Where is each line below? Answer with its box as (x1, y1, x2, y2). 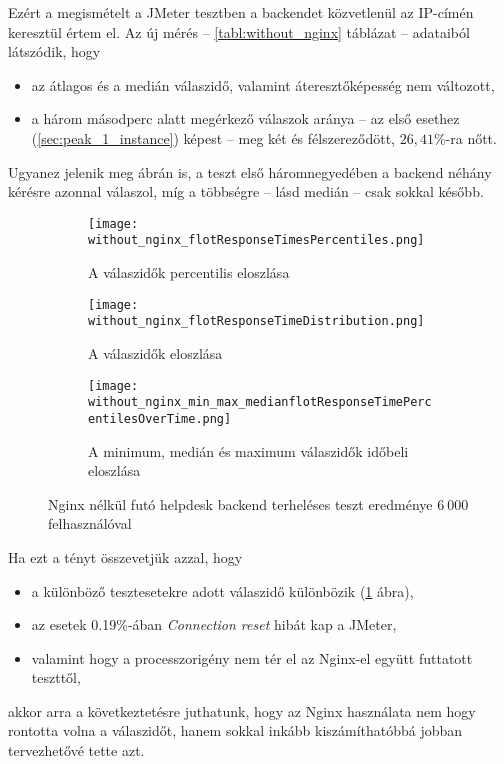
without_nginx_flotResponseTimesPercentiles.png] (88, 233, 425, 248)
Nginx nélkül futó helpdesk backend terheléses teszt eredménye (48, 493, 433, 514)
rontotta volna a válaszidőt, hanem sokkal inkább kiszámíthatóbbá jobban (8, 720, 463, 741)
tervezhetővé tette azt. (8, 740, 145, 761)
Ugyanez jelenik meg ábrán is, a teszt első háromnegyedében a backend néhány (8, 161, 492, 182)
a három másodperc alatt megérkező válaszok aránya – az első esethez (31, 108, 460, 129)
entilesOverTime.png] (88, 411, 232, 426)
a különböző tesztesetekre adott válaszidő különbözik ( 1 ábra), (31, 580, 414, 601)
